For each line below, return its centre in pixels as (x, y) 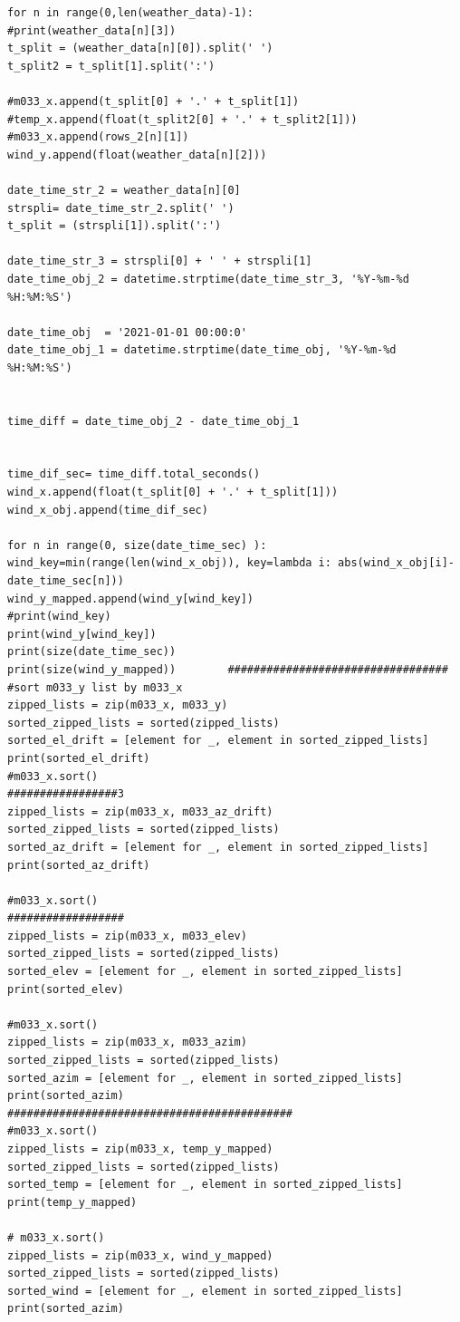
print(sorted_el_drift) (79, 758)
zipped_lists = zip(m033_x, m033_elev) (127, 936)
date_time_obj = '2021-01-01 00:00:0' (127, 332)
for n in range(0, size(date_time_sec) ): (137, 545)
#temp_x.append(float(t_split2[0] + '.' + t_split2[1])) (182, 119)
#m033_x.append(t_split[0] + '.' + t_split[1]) (153, 101)
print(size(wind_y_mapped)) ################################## (228, 669)
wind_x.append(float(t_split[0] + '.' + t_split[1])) (173, 492)
